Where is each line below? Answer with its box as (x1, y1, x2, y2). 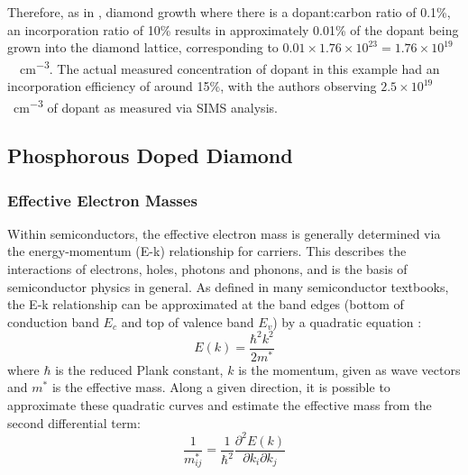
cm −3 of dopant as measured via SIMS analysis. (13, 95, 278, 116)
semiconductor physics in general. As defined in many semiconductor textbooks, (7, 277, 449, 296)
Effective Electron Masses (7, 188, 197, 211)
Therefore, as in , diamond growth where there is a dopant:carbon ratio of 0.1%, (7, 3, 451, 21)
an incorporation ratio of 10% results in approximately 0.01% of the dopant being (7, 20, 459, 39)
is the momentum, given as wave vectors (238, 360, 461, 379)
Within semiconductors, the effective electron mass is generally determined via (7, 224, 441, 242)
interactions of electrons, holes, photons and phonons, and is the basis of (7, 260, 408, 279)
